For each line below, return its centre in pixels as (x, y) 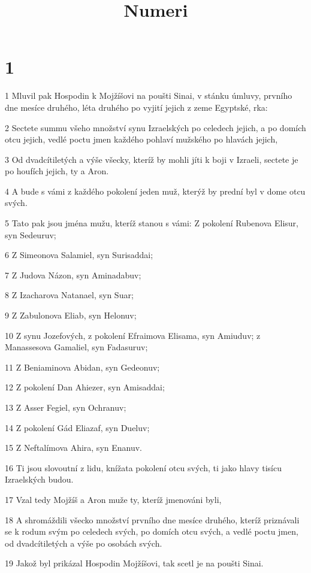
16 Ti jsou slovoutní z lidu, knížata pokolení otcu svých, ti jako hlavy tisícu (143, 467)
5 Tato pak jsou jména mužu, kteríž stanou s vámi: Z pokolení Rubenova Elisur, (152, 223)
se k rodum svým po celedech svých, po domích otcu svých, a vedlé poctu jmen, (152, 531)
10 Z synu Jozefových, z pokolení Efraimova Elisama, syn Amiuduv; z (133, 335)
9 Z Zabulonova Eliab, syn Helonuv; (71, 315)
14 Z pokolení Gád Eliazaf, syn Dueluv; (77, 427)
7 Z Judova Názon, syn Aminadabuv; (73, 275)
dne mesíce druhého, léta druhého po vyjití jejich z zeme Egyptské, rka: (136, 107)
